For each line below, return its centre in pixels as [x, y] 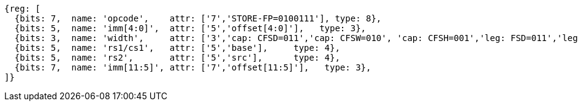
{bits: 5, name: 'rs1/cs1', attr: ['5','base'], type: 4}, [177, 48]
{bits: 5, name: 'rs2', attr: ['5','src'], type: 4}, [177, 58]
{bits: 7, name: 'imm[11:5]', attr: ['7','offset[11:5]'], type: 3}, [193, 67]
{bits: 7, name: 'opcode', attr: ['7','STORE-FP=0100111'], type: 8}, [198, 18]
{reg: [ [23, 9]
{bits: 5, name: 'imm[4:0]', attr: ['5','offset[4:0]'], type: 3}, [190, 28]
